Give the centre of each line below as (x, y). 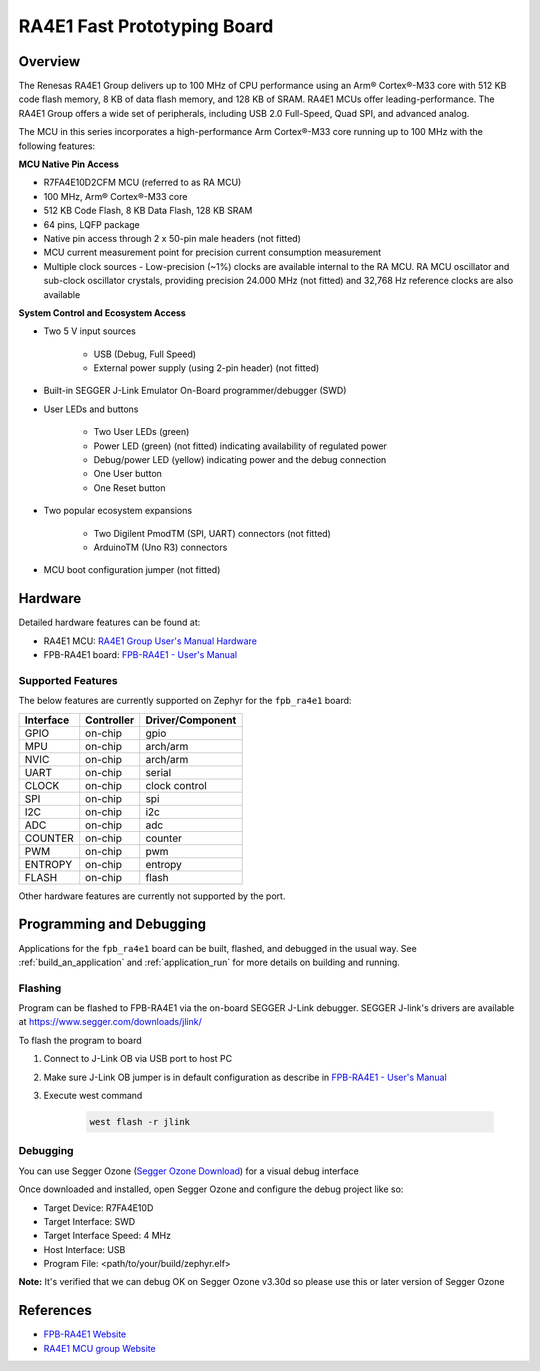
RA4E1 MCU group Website (99, 1348)
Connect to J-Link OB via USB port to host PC (138, 1059)
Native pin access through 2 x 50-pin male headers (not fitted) (172, 238)
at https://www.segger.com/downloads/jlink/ (110, 1022)
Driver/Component (191, 720)
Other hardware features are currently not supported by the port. (152, 896)
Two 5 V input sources (90, 331)
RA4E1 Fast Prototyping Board (146, 26)
